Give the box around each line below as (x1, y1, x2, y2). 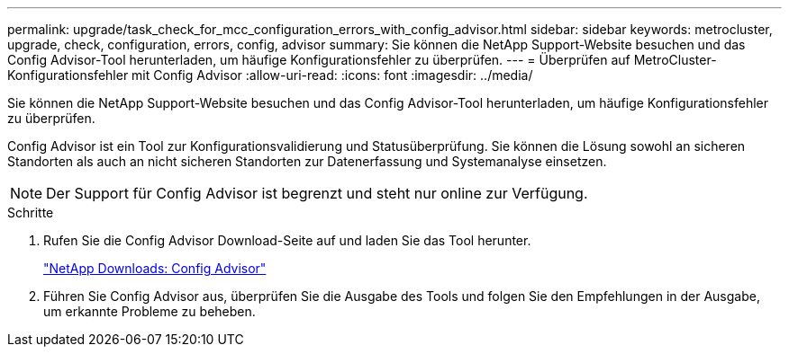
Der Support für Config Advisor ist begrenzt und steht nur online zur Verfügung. (46, 184, 588, 202)
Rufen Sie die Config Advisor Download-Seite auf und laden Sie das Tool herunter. (43, 233, 531, 248)
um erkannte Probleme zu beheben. (43, 304, 256, 319)
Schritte (7, 205, 54, 220)
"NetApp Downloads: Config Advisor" (43, 261, 267, 276)
